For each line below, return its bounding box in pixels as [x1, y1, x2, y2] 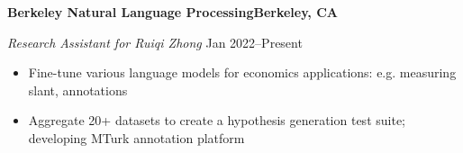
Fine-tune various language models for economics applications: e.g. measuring [28, 63, 457, 82]
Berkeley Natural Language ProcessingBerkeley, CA [7, 3, 338, 21]
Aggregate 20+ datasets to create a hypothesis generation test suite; [28, 111, 405, 130]
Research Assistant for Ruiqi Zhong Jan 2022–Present [7, 32, 303, 51]
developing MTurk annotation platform [28, 128, 245, 147]
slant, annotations [28, 80, 128, 99]
